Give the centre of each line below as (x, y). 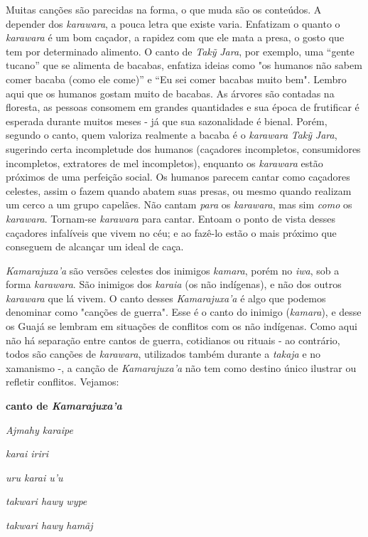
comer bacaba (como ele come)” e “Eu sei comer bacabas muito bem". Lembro (176, 79)
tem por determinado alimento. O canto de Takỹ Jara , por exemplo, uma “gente (180, 51)
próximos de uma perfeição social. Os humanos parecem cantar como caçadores (178, 177)
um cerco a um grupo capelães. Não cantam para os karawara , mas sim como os (179, 204)
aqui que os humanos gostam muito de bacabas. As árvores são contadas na (170, 93)
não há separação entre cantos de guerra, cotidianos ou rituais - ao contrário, (173, 340)
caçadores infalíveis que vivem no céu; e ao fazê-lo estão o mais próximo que (171, 232)
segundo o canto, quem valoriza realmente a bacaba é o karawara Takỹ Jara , (172, 135)
